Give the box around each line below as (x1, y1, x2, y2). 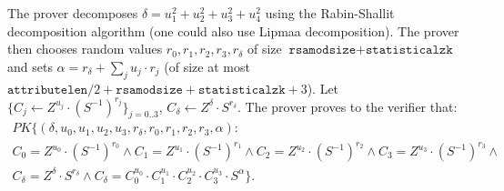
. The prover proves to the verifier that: (237, 96, 458, 116)
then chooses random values (7, 39, 163, 58)
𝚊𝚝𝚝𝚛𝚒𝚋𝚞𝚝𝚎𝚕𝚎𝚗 (7, 83, 88, 96)
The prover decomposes (7, 4, 138, 22)
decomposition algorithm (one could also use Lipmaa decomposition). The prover (7, 21, 459, 40)
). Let (307, 78, 339, 97)
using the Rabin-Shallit (265, 4, 395, 22)
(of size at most (164, 56, 250, 75)
